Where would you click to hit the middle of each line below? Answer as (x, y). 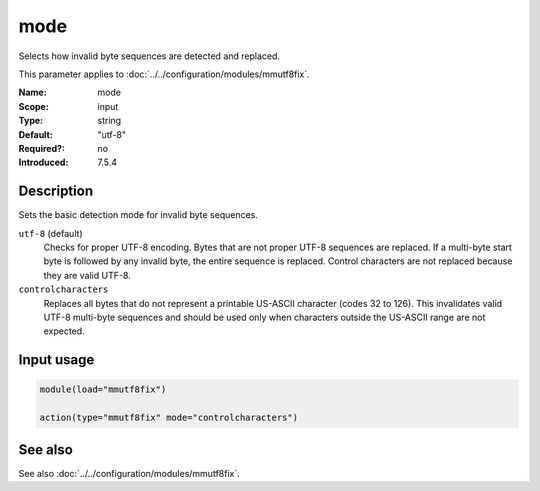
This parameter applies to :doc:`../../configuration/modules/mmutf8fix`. (164, 74)
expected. (64, 331)
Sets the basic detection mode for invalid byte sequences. (138, 215)
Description (56, 191)
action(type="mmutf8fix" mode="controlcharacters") (169, 418)
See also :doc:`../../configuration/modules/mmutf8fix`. (129, 473)
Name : (32, 92)
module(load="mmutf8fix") (103, 389)
